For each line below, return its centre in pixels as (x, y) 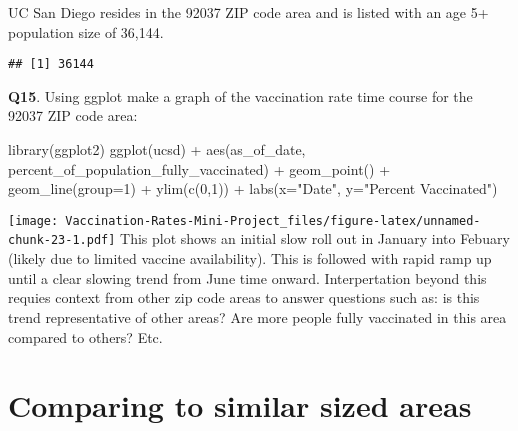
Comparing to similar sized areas (240, 405)
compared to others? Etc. (85, 336)
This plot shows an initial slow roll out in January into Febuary (315, 238)
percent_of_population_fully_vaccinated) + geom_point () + (199, 168)
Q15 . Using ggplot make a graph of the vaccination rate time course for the (240, 95)
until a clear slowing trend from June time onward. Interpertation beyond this (247, 277)
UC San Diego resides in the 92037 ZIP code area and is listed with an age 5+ (248, 12)
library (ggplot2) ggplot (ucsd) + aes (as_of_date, (157, 149)
